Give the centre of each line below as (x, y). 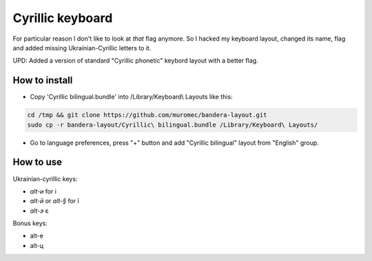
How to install (43, 80)
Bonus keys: (30, 223)
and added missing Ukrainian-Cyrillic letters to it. (82, 48)
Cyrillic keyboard (63, 18)
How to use (37, 162)
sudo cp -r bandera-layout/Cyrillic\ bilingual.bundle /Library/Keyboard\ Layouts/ (173, 125)
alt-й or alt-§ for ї (54, 201)
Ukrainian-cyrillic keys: (45, 178)
